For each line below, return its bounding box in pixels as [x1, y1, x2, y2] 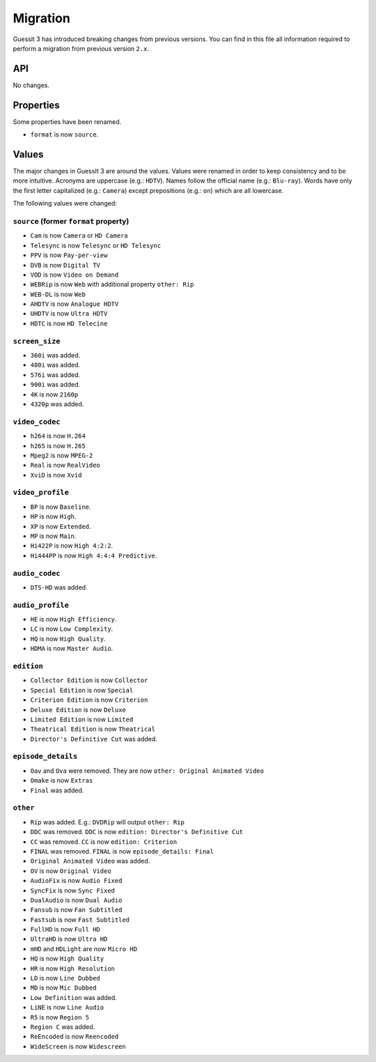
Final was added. [30, 786, 84, 794]
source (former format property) [13, 216, 130, 226]
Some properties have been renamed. [13, 117, 122, 125]
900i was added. [30, 380, 81, 389]
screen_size [13, 337, 61, 346]
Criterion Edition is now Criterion [30, 695, 148, 704]
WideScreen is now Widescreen [30, 1042, 127, 1050]
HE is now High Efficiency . [30, 615, 117, 624]
